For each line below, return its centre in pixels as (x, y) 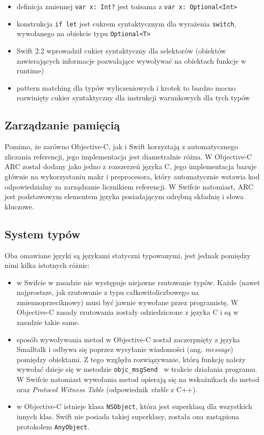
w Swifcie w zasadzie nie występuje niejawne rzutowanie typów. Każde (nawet (138, 282)
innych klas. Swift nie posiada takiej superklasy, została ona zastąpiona (128, 416)
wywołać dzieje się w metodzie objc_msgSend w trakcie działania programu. (137, 369)
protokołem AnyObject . (53, 426)
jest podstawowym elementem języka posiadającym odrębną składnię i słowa (124, 196)
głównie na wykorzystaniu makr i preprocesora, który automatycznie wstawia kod (132, 176)
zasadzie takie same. (48, 322)
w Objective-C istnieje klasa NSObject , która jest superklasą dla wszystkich (134, 406)
